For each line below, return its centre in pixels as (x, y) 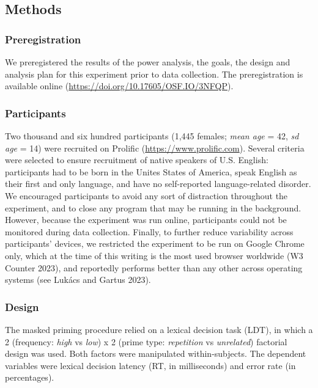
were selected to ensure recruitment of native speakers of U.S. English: (137, 160)
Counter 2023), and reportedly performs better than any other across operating (154, 267)
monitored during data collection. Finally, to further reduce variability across (149, 231)
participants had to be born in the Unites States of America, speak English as (151, 171)
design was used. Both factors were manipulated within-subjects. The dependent (156, 353)
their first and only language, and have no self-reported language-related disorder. (158, 184)
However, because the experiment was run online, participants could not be (146, 220)
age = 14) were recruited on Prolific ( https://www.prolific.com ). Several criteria (155, 148)
